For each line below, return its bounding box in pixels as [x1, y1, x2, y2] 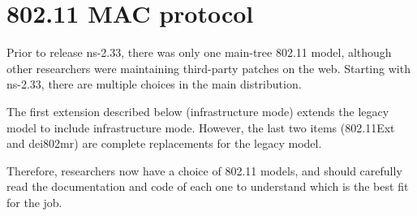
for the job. [6, 193, 62, 210]
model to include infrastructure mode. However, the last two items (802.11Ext [6, 119, 395, 136]
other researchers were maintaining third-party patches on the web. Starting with [6, 59, 411, 76]
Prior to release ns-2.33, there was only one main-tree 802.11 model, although [6, 44, 392, 61]
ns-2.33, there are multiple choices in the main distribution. [6, 76, 302, 93]
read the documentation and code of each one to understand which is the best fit [6, 178, 409, 195]
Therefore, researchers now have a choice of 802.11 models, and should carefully [6, 162, 402, 179]
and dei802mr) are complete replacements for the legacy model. [6, 135, 322, 152]
